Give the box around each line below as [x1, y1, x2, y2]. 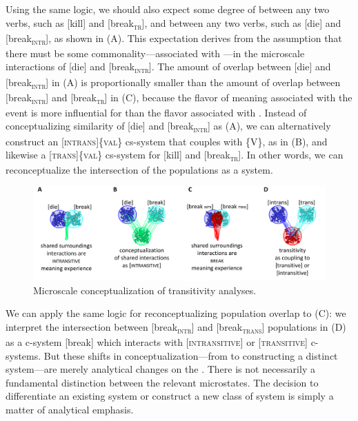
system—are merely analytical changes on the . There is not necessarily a [6, 362, 315, 376]
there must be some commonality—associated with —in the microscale [6, 45, 305, 60]
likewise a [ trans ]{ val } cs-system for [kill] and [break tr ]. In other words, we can [6, 147, 344, 163]
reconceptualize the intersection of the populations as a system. [6, 163, 273, 177]
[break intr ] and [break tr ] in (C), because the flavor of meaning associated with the [6, 90, 352, 106]
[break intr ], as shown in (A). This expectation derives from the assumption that [6, 30, 342, 47]
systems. [6, 348, 41, 362]
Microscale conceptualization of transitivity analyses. [33, 283, 257, 297]
